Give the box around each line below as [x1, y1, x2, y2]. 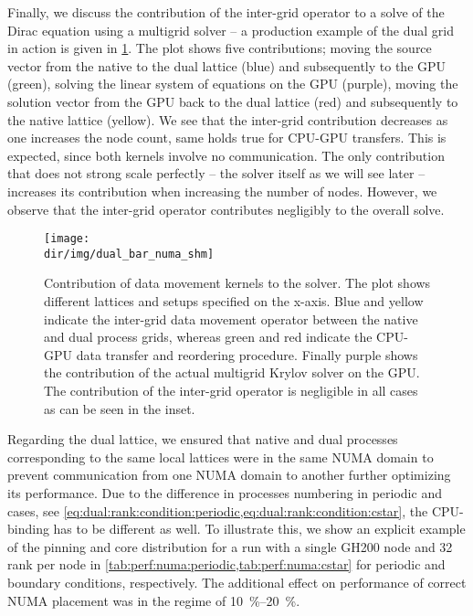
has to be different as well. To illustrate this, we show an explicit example [53, 519, 466, 538]
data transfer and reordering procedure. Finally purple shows [76, 345, 418, 364]
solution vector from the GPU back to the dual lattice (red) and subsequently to [7, 91, 458, 111]
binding [7, 519, 49, 538]
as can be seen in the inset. [44, 398, 195, 418]
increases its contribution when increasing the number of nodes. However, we [7, 181, 437, 200]
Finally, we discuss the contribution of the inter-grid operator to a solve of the [7, 3, 445, 21]
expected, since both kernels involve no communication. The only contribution [7, 145, 445, 165]
